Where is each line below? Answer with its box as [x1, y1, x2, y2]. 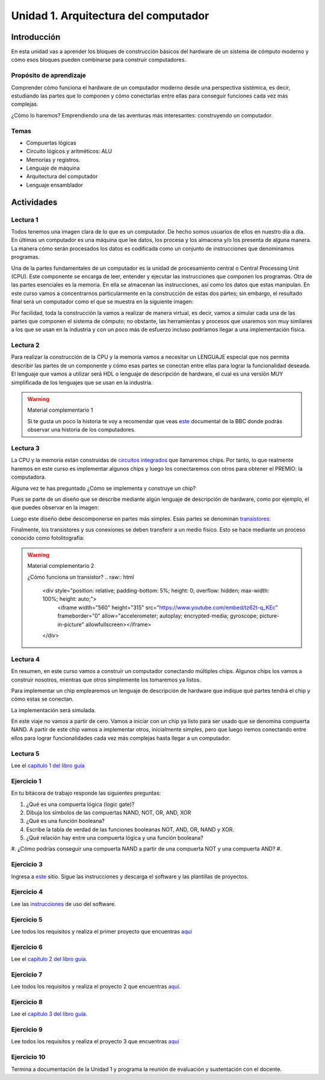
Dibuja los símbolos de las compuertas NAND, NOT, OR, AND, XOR [26, 808, 191, 816]
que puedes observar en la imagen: [11, 504, 99, 511]
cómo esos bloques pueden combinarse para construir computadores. [11, 56, 187, 63]
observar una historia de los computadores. [27, 426, 136, 433]
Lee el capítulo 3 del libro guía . [11, 1010, 87, 1017]
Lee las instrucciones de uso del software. [11, 900, 117, 907]
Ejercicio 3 [11, 860, 43, 869]
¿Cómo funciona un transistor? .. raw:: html [27, 573, 134, 580]
